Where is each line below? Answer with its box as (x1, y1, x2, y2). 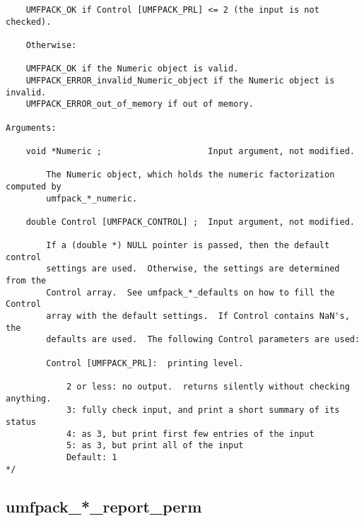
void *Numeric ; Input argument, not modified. (25, 146, 355, 156)
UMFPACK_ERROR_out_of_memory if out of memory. (25, 99, 254, 110)
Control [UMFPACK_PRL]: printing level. (46, 358, 244, 368)
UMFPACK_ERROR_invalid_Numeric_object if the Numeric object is (25, 75, 335, 86)
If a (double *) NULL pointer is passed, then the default (46, 240, 330, 251)
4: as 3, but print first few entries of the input (66, 428, 315, 439)
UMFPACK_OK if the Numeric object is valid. (25, 64, 239, 74)
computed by (6, 181, 61, 192)
